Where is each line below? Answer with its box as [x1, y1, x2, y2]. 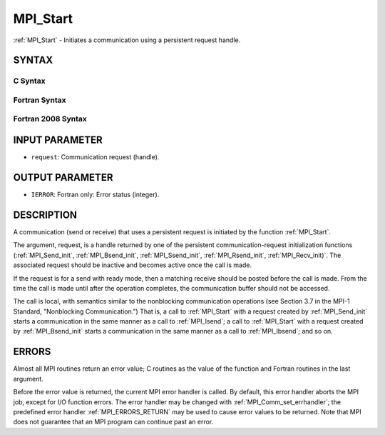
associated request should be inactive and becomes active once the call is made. [13, 261, 252, 269]
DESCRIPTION [13, 209, 78, 221]
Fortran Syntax [13, 95, 66, 105]
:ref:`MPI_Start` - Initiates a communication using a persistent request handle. [13, 36, 241, 44]
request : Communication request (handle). [31, 153, 160, 161]
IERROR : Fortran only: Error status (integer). [31, 190, 160, 199]
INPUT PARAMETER [13, 134, 103, 146]
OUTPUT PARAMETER [13, 171, 113, 184]
